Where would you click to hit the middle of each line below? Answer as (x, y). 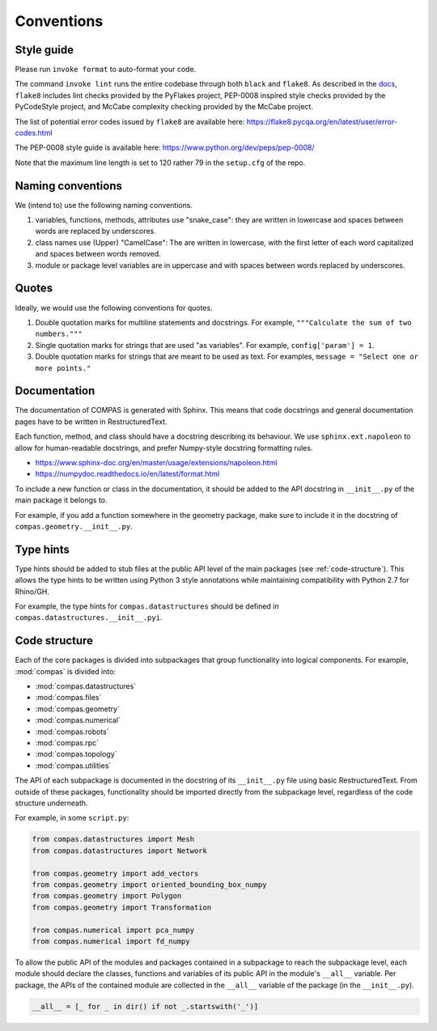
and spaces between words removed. (98, 254)
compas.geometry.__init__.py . (74, 526)
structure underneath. (51, 803)
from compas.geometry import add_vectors (115, 873)
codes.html (34, 133)
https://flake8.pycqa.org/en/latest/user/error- (322, 121)
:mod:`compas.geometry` (78, 709)
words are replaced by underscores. (96, 231)
